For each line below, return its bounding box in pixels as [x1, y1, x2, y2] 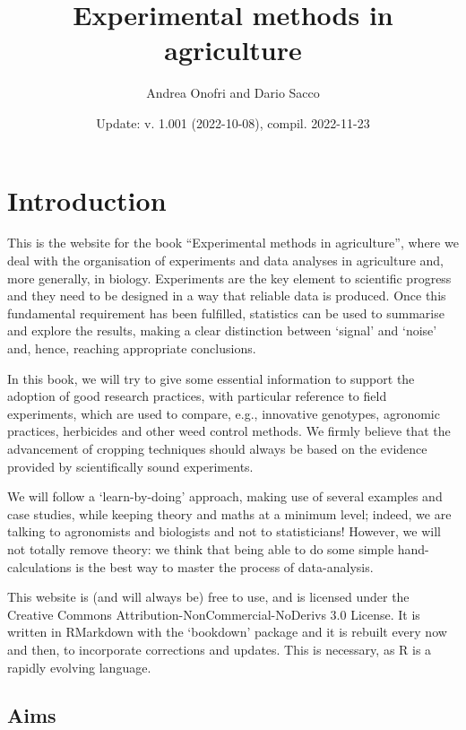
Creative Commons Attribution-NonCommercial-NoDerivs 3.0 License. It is [7, 604, 420, 623]
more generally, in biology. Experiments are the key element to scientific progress [7, 268, 452, 287]
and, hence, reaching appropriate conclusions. [7, 339, 256, 357]
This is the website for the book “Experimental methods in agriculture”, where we [7, 233, 459, 252]
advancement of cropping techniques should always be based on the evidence [7, 439, 427, 457]
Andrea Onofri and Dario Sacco [146, 83, 320, 102]
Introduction [7, 181, 167, 218]
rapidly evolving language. [7, 657, 151, 676]
